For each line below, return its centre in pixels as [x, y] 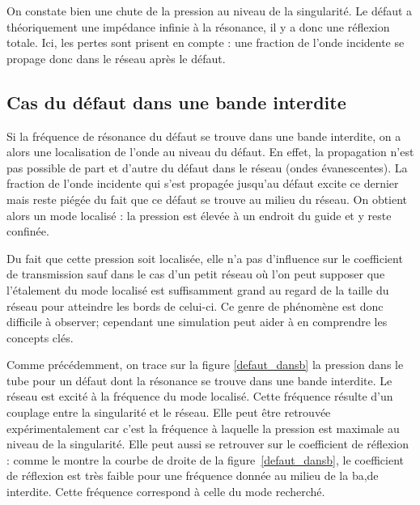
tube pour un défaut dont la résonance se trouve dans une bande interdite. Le [199, 380]
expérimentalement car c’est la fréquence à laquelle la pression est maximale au [203, 428]
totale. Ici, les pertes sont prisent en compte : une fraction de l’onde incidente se [206, 42]
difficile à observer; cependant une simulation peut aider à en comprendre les [197, 322]
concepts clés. [40, 337]
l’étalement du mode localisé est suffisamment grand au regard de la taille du [198, 289]
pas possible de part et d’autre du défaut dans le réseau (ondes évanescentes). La [207, 167]
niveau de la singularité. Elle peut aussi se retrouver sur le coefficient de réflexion [208, 444]
